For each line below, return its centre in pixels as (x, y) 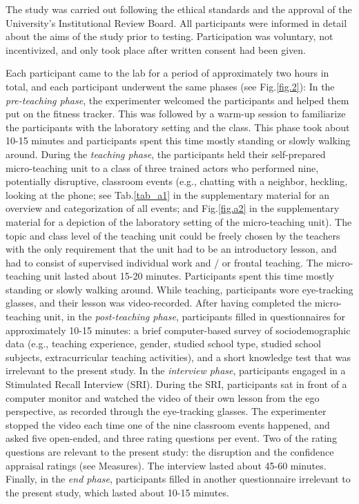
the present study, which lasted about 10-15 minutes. (117, 492)
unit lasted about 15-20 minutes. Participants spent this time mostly (189, 276)
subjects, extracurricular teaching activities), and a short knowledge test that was (178, 357)
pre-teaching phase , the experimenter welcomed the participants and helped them (177, 100)
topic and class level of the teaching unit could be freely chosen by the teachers (173, 235)
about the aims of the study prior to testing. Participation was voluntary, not (169, 36)
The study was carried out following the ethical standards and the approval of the (179, 9)
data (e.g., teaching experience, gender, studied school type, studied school (163, 343)
